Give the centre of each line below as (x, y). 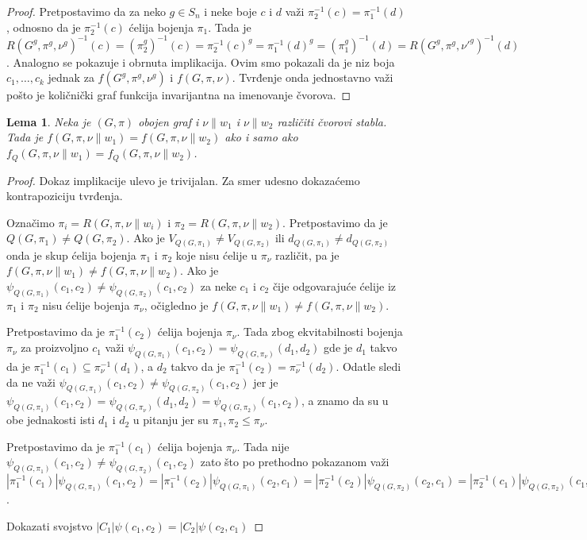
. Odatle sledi (368, 366)
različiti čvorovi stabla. (332, 121)
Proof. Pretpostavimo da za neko (86, 11)
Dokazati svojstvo (50, 525)
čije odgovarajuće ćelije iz (334, 286)
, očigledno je (176, 305)
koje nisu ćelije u (217, 255)
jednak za (71, 77)
